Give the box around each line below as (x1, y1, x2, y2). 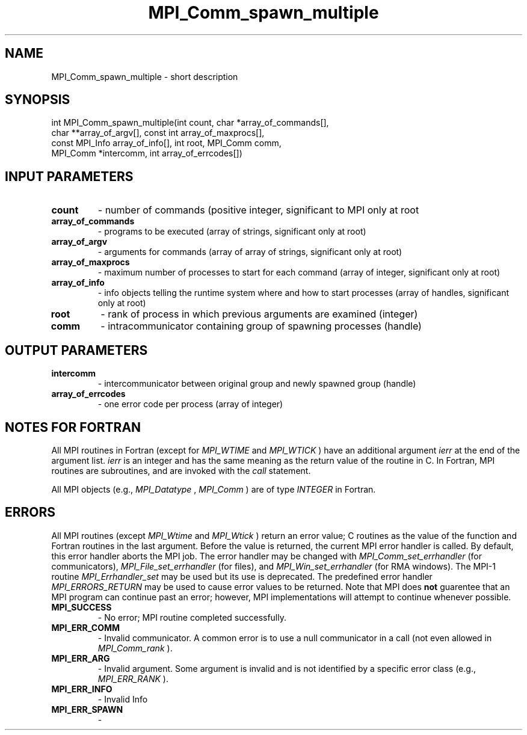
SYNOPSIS (5, 92, 70, 108)
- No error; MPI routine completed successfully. (97, 612, 287, 623)
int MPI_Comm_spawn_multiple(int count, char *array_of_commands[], (51, 117, 329, 128)
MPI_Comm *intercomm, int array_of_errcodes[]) (51, 148, 242, 159)
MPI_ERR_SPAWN (51, 704, 123, 715)
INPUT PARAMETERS (5, 168, 134, 184)
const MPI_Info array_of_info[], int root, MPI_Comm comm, (51, 138, 282, 149)
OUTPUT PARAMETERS (5, 342, 148, 358)
